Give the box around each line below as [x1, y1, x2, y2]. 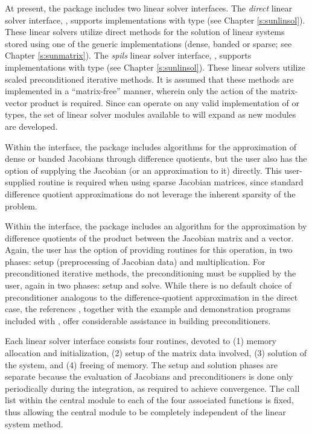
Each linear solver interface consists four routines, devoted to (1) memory [5, 334, 276, 347]
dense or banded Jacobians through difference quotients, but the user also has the [5, 152, 307, 165]
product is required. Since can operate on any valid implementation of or [30, 96, 299, 109]
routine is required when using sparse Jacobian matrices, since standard [38, 176, 304, 188]
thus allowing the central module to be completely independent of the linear [5, 406, 286, 418]
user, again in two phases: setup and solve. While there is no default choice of [5, 279, 291, 292]
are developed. [5, 120, 58, 132]
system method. [5, 417, 63, 430]
